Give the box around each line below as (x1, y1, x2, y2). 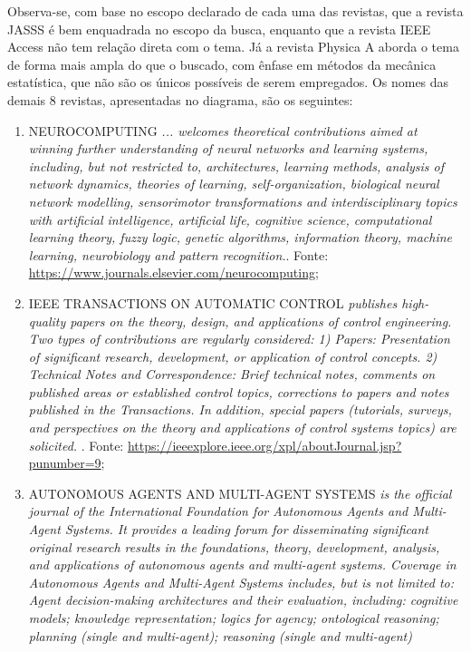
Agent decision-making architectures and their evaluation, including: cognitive (28, 590, 458, 609)
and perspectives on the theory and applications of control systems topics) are (28, 418, 457, 437)
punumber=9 (28, 453, 101, 472)
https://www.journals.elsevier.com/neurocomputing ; (28, 263, 319, 282)
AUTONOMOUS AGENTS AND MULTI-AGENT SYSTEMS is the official (28, 483, 452, 502)
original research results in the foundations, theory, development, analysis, (28, 537, 440, 556)
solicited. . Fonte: (28, 435, 124, 454)
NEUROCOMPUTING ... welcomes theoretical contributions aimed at (28, 121, 418, 140)
